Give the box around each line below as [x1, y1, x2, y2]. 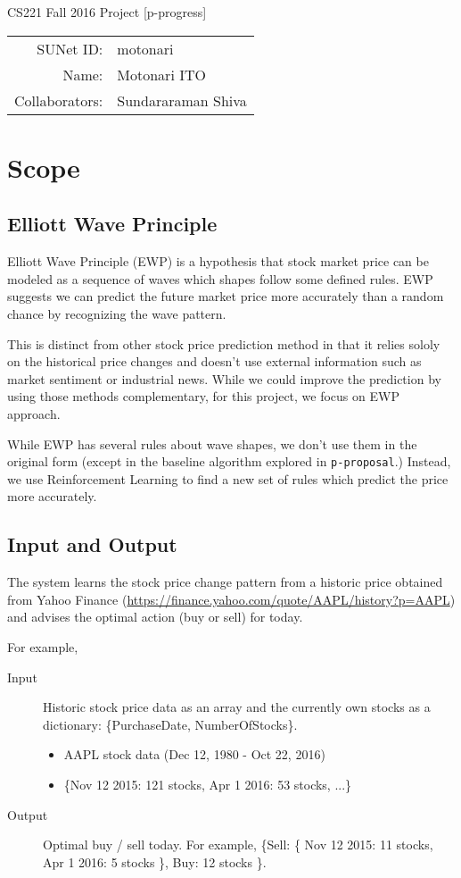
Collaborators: [14, 89, 103, 111]
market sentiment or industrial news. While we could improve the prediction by [7, 369, 441, 388]
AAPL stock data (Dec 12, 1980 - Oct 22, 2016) [63, 745, 325, 764]
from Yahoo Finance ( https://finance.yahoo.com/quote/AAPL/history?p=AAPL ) [7, 590, 456, 608]
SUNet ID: [37, 38, 103, 59]
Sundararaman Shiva [117, 89, 247, 111]
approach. [7, 404, 61, 422]
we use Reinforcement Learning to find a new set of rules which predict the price [7, 469, 449, 488]
